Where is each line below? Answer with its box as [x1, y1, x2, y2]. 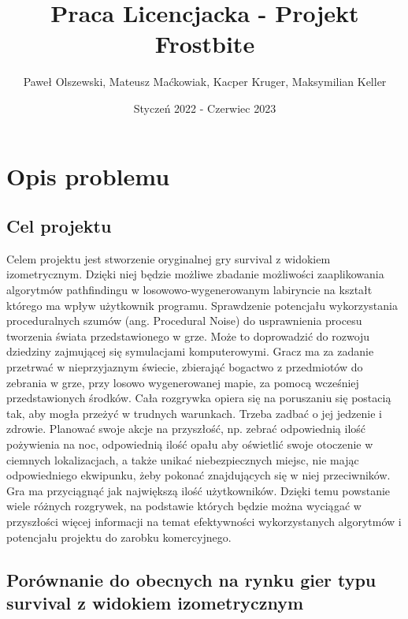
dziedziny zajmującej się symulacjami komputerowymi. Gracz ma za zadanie [6, 343, 374, 360]
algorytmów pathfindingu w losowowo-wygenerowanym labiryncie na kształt [6, 282, 373, 298]
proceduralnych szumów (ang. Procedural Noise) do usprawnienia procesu [6, 312, 362, 329]
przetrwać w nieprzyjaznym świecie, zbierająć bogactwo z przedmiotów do [6, 359, 363, 375]
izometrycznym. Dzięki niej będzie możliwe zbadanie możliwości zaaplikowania [6, 266, 384, 282]
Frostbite [154, 28, 255, 60]
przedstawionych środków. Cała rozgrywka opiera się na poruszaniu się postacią [6, 390, 391, 406]
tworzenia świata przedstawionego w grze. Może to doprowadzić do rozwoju [6, 327, 370, 344]
